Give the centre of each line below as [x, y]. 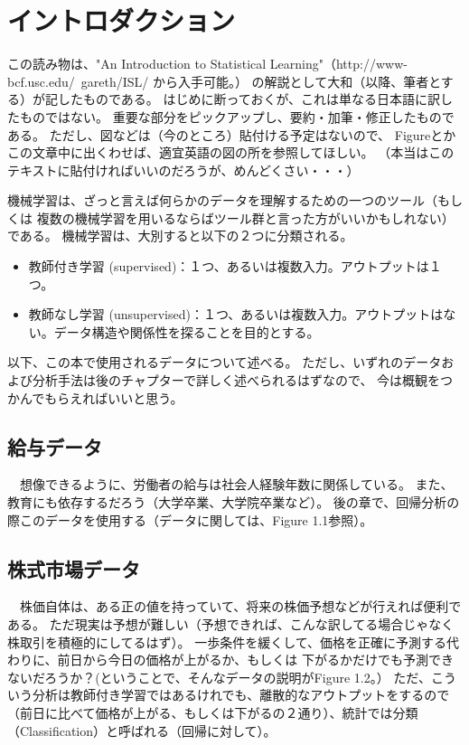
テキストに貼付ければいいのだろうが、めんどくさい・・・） [183, 170]
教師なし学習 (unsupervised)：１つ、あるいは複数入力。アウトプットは [236, 314]
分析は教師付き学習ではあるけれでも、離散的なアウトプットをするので [241, 695]
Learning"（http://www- [338, 64]
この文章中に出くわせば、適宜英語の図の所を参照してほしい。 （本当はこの [231, 152]
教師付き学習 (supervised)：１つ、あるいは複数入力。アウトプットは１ [235, 266]
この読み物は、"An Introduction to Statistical [137, 64]
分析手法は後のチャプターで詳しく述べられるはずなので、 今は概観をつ [243, 380]
